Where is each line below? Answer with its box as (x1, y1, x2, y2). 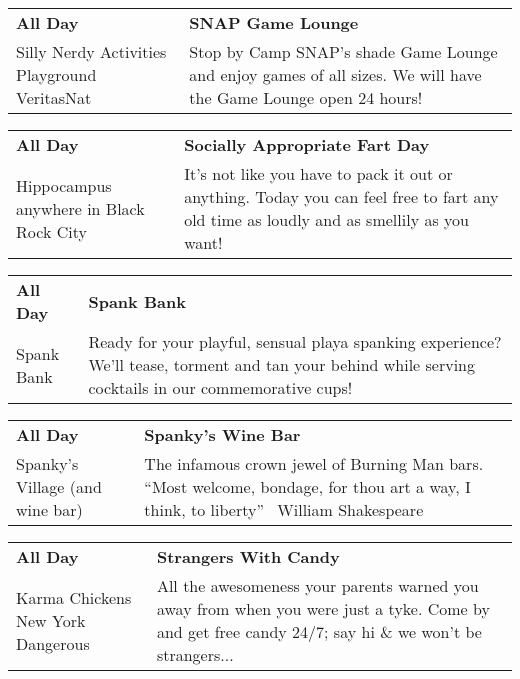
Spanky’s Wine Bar (144, 423, 301, 446)
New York (16, 608, 86, 632)
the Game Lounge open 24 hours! (189, 86, 423, 109)
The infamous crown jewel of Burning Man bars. (144, 452, 484, 475)
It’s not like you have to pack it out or (184, 162, 453, 185)
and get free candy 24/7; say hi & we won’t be (156, 620, 482, 643)
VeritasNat (16, 86, 92, 109)
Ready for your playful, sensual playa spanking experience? (88, 330, 502, 353)
